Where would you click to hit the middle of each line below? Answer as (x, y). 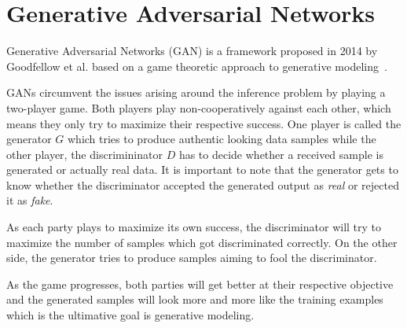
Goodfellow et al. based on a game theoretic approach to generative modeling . (197, 66)
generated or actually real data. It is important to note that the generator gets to (202, 170)
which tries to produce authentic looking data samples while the (222, 139)
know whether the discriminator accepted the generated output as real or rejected (203, 184)
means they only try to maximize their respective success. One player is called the (204, 123)
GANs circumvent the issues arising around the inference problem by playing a (196, 92)
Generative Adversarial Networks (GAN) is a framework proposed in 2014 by (192, 51)
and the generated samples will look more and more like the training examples (195, 299)
